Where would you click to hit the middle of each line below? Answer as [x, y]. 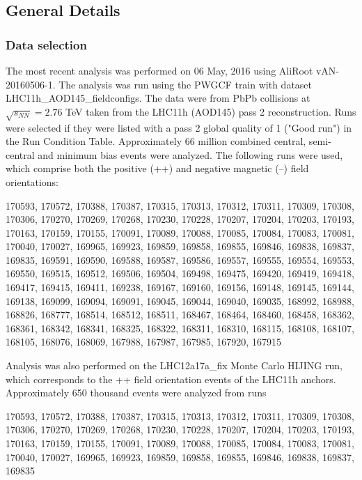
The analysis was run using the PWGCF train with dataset [186, 84]
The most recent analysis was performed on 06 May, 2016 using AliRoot [159, 70]
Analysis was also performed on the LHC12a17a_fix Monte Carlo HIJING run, [174, 365]
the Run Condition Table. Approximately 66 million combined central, [156, 141]
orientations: [32, 181]
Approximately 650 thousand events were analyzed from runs [136, 393]
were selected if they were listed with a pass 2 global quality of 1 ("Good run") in [179, 127]
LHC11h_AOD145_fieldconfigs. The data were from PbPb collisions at [158, 98]
